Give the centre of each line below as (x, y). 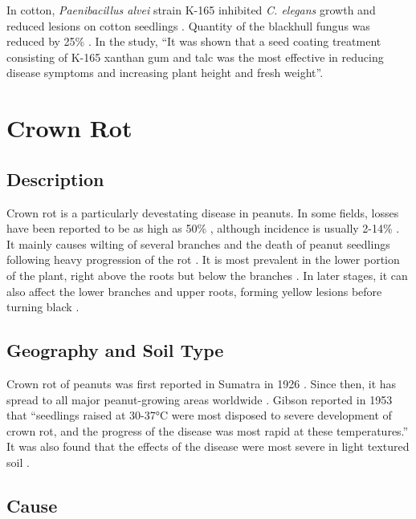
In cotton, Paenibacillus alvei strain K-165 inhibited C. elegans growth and (191, 10)
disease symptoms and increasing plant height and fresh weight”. (165, 73)
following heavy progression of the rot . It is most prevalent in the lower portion (203, 259)
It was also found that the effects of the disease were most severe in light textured (208, 446)
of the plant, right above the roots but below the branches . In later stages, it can (207, 275)
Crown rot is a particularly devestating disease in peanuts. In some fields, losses (203, 212)
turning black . (43, 307)
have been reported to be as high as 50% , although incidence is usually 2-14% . (203, 228)
